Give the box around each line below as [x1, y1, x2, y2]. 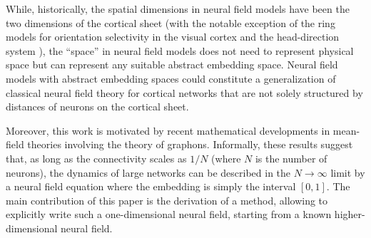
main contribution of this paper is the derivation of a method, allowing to [6, 192, 328, 207]
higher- [334, 207, 365, 222]
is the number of [255, 150, 327, 165]
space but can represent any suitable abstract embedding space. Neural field [6, 57, 338, 72]
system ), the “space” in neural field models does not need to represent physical [6, 43, 354, 58]
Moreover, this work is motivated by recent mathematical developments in [6, 123, 330, 138]
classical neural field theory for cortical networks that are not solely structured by [6, 85, 363, 100]
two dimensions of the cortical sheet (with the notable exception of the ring [6, 15, 335, 30]
